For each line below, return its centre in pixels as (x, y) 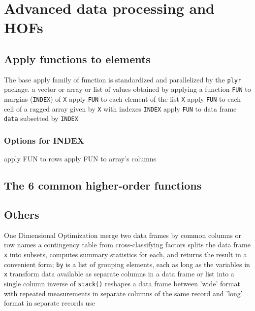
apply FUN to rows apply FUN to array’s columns (80, 159)
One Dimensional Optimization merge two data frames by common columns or (123, 235)
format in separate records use (50, 303)
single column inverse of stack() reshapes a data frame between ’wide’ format (122, 283)
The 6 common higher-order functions (103, 185)
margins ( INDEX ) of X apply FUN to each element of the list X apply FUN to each (123, 99)
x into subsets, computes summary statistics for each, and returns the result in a (126, 254)
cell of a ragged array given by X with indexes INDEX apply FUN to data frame (120, 108)
